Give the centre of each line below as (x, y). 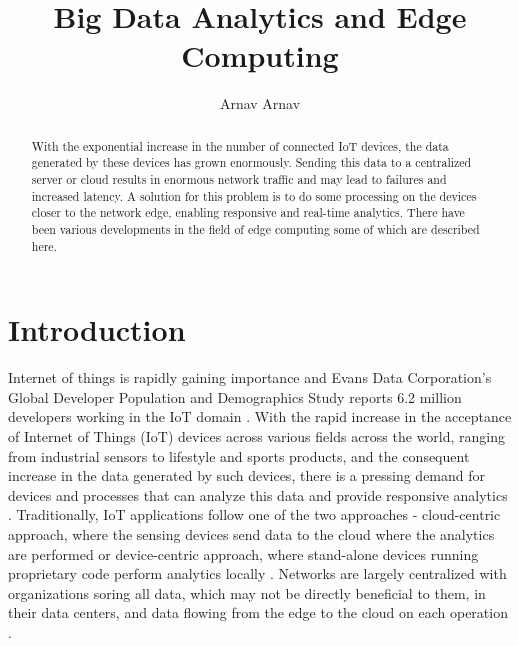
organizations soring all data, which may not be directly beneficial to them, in (247, 592)
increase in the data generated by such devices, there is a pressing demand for (247, 475)
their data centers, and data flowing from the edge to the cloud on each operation (258, 612)
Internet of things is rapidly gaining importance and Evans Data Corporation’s (250, 377)
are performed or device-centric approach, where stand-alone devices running (243, 553)
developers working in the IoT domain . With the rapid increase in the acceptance (260, 416)
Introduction (97, 329)
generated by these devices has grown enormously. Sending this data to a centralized (251, 162)
